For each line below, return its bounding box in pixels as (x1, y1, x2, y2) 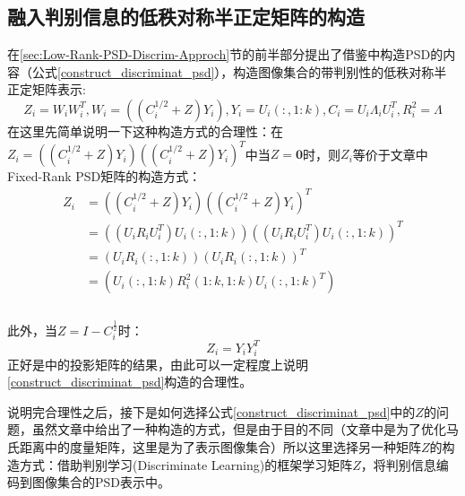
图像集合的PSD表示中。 (31, 473, 171, 492)
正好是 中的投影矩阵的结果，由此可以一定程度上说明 (7, 354, 308, 373)
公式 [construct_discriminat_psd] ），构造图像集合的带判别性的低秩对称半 (31, 62, 447, 81)
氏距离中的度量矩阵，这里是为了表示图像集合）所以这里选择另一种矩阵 (7, 438, 421, 456)
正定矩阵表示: (7, 80, 86, 99)
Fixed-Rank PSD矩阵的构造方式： (7, 167, 202, 186)
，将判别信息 (360, 455, 436, 474)
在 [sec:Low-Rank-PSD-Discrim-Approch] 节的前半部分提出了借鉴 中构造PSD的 (7, 45, 443, 64)
